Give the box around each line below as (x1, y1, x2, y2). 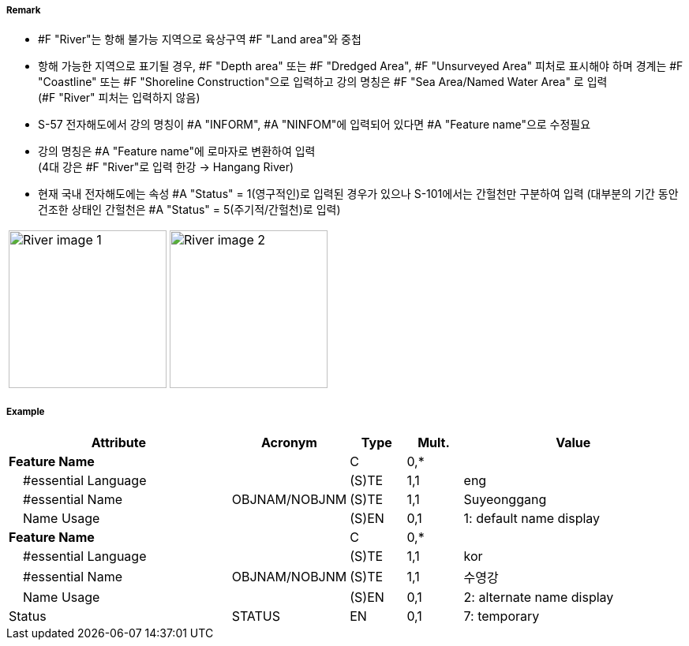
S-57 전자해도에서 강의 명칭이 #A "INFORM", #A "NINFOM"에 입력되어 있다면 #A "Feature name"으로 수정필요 (38, 118, 591, 132)
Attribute (91, 435, 146, 451)
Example (6, 405, 45, 417)
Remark (6, 5, 41, 16)
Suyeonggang (463, 491, 547, 508)
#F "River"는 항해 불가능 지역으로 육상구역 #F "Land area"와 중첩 (38, 32, 361, 47)
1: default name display (463, 510, 601, 527)
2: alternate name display (463, 589, 614, 606)
